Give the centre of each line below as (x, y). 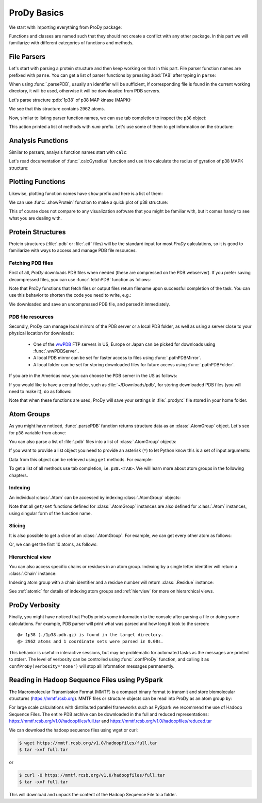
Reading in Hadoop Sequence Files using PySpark (86, 680)
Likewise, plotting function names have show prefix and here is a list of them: (86, 193)
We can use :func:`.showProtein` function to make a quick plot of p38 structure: (89, 202)
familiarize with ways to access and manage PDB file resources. (73, 250)
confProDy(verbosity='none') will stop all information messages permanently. (92, 666)
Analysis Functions (39, 140)
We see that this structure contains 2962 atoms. (57, 109)
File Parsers (27, 57)
